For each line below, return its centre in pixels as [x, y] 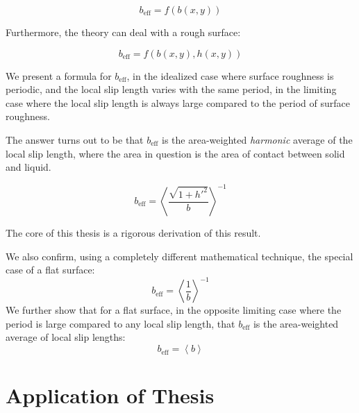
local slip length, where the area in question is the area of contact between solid [175, 153]
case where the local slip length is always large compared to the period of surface [178, 102]
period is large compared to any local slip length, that [120, 323]
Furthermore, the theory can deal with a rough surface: [123, 32]
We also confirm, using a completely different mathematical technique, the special [179, 256]
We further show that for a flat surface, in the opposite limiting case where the [174, 310]
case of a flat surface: [50, 270]
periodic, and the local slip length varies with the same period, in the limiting [171, 89]
